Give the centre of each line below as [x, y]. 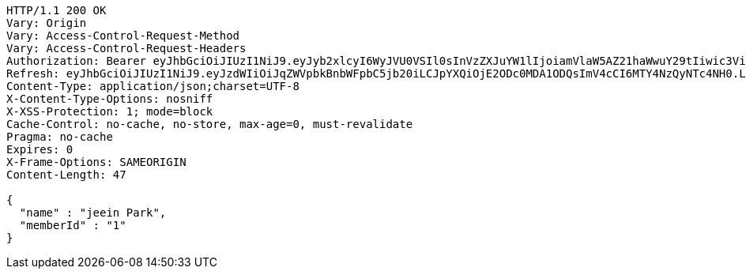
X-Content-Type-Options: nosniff [110, 99]
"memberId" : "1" [73, 225]
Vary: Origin [47, 23]
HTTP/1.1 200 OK [57, 10]
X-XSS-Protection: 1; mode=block [110, 111]
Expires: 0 [40, 149]
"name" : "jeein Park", [93, 213]
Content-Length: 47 [66, 175]
